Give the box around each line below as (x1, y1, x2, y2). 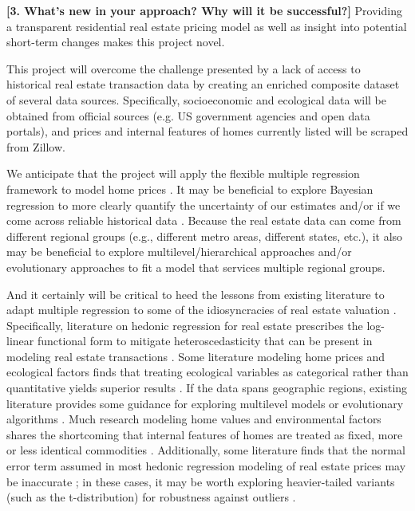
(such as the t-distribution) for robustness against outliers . (6, 489, 296, 505)
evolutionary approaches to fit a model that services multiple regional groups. (6, 258, 385, 275)
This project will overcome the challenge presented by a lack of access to (6, 60, 361, 77)
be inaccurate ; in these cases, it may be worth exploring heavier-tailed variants (6, 473, 395, 489)
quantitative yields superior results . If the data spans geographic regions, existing (6, 379, 408, 396)
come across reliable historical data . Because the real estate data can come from (6, 212, 401, 229)
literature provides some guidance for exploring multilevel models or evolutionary (6, 395, 404, 411)
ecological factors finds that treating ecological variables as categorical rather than (6, 364, 409, 380)
